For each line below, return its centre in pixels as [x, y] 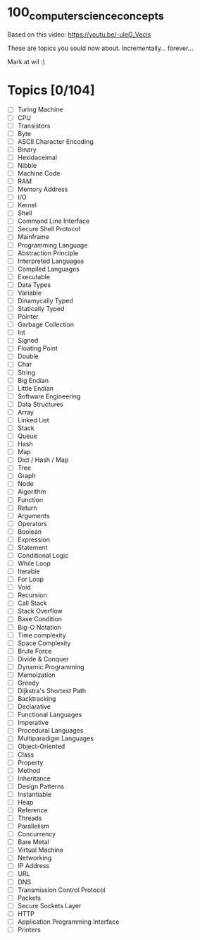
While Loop [34, 563]
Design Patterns [41, 786]
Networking [35, 858]
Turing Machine [40, 109]
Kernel [27, 205]
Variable [30, 293]
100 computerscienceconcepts [86, 13]
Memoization [36, 675]
